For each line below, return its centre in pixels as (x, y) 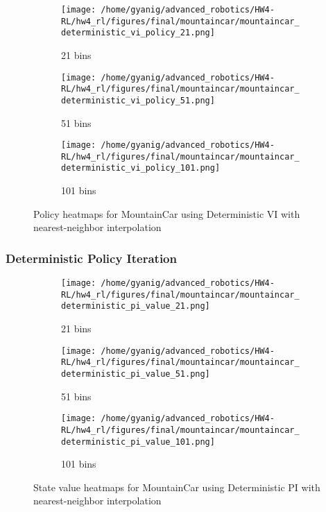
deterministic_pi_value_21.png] (136, 306)
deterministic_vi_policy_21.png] (138, 33)
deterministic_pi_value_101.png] (138, 442)
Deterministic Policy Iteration (91, 258)
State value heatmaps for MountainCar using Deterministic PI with (177, 487)
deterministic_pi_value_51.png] (136, 374)
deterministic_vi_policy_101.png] (141, 168)
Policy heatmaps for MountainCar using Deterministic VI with (167, 213)
